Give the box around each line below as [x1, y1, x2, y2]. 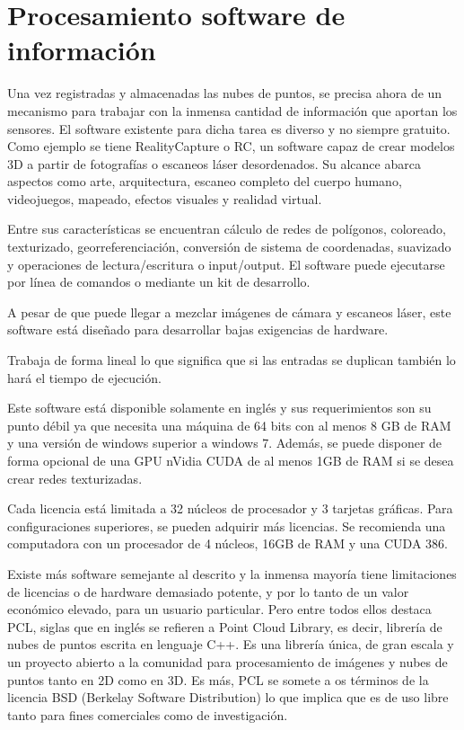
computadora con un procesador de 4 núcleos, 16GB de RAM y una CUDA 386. [7, 534, 448, 553]
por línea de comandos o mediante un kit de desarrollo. [7, 272, 311, 291]
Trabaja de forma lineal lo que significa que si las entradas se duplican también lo [7, 351, 456, 369]
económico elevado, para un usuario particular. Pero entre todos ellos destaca [7, 600, 432, 619]
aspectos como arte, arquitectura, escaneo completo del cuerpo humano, [7, 172, 402, 191]
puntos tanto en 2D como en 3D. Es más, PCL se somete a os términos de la [7, 670, 429, 689]
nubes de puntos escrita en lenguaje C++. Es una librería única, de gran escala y [7, 635, 454, 654]
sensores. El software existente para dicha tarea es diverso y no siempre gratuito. [7, 119, 451, 138]
